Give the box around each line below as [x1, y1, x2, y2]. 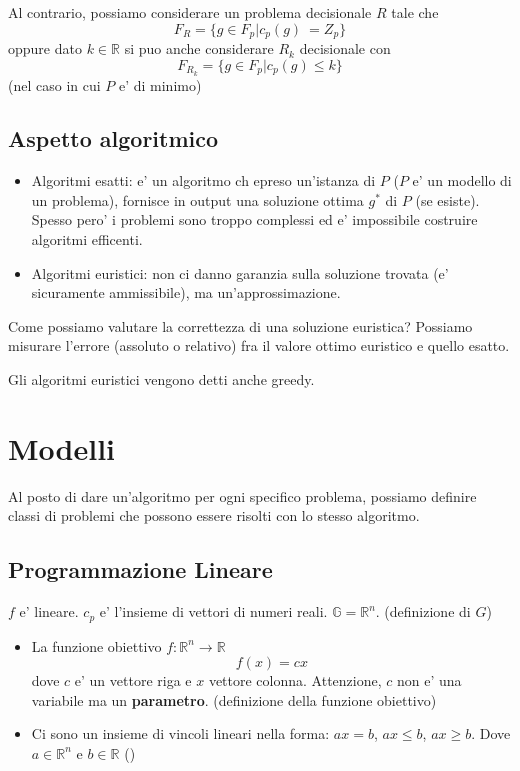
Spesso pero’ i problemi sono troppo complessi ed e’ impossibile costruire [31, 209, 478, 230]
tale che [391, 2, 439, 22]
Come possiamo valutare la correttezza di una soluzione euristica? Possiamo [8, 315, 473, 336]
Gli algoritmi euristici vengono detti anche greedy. [8, 369, 315, 390]
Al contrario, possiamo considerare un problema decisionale [8, 2, 372, 22]
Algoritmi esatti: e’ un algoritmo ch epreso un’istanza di [31, 170, 376, 191]
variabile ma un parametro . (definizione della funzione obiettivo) [31, 689, 437, 710]
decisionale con [299, 38, 391, 59]
